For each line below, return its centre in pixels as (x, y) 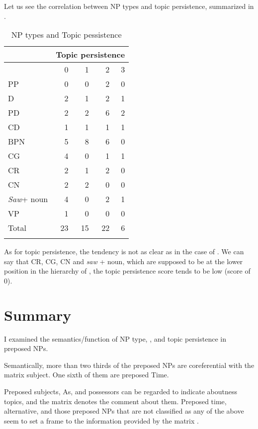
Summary (38, 315)
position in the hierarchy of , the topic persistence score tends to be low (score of (127, 271)
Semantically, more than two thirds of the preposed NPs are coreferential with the (129, 365)
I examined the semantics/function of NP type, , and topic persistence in (115, 338)
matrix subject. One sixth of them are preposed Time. (86, 375)
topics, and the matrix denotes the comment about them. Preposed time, (115, 401)
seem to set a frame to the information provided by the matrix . (101, 420)
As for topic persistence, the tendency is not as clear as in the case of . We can (124, 251)
